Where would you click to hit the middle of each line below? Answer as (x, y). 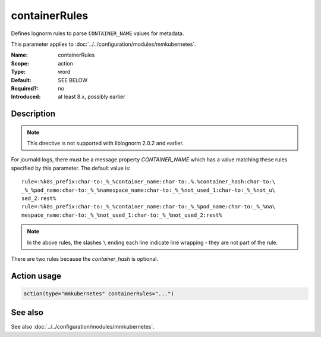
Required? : (25, 88)
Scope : (20, 63)
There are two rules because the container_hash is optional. (85, 258)
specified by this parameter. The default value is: (71, 168)
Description (33, 114)
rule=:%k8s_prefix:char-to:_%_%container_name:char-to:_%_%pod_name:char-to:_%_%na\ (149, 207)
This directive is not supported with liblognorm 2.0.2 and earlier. (106, 143)
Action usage (36, 276)
